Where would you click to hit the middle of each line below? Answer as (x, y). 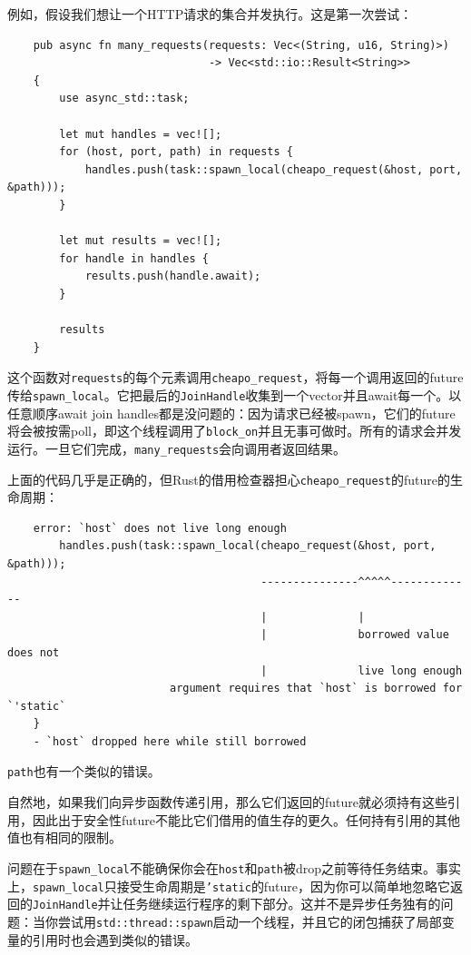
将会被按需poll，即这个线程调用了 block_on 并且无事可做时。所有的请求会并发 (235, 431)
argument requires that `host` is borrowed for (316, 689)
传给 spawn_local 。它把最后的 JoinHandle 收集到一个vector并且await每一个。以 (235, 394)
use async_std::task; (124, 98)
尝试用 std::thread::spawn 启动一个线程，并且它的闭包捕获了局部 (250, 921)
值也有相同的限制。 (64, 837)
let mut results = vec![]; (141, 241)
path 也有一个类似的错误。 (84, 771)
